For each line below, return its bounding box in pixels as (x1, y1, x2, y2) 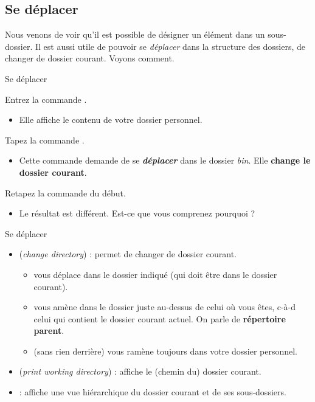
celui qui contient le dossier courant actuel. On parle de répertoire (33, 312, 286, 325)
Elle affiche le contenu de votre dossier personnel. (19, 113, 202, 126)
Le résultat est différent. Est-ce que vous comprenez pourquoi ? (19, 207, 255, 220)
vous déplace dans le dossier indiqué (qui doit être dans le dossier (33, 268, 277, 280)
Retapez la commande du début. (5, 186, 126, 199)
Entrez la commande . (5, 92, 87, 105)
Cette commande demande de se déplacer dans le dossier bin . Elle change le (19, 154, 311, 167)
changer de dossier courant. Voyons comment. (5, 52, 175, 64)
